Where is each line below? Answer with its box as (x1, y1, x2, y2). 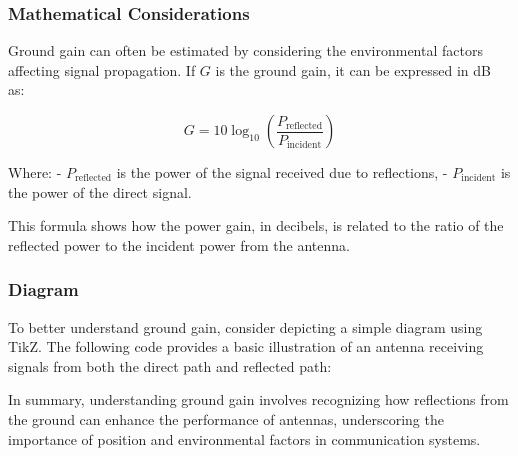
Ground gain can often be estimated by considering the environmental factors (8, 40, 483, 61)
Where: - (8, 162, 62, 182)
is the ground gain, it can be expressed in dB (215, 59, 491, 80)
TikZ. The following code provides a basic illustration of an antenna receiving (8, 336, 484, 357)
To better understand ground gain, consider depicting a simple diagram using (8, 316, 483, 337)
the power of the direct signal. (8, 181, 192, 202)
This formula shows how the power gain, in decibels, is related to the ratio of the (8, 215, 504, 236)
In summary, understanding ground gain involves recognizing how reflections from (8, 389, 509, 410)
